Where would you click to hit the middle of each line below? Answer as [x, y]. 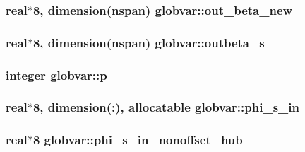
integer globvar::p [56, 75]
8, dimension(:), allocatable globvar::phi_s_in [166, 107]
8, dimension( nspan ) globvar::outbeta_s [149, 42]
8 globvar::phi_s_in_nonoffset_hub [138, 140]
